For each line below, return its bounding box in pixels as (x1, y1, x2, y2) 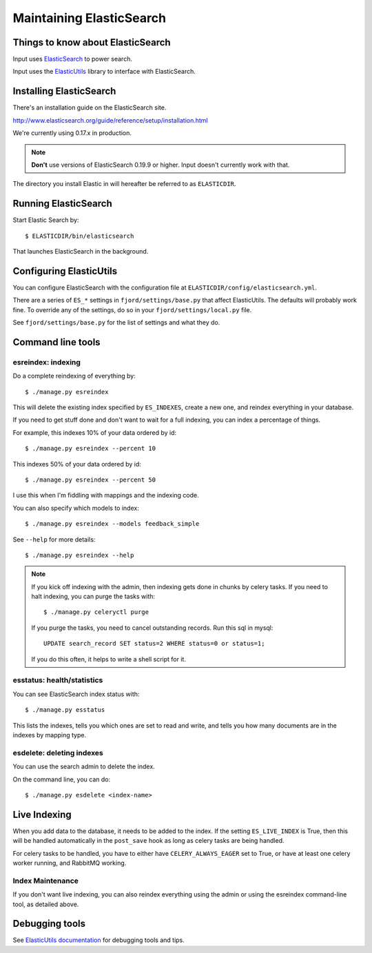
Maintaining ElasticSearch (12, 10, 167, 25)
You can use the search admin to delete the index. (12, 762, 155, 771)
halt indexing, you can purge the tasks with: (31, 593, 155, 601)
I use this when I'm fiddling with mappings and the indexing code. (12, 491, 199, 500)
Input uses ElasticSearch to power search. (12, 55, 132, 63)
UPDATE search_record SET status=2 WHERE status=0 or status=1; (43, 639, 265, 648)
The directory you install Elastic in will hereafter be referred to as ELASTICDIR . (12, 180, 236, 188)
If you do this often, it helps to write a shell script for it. (31, 655, 186, 663)
